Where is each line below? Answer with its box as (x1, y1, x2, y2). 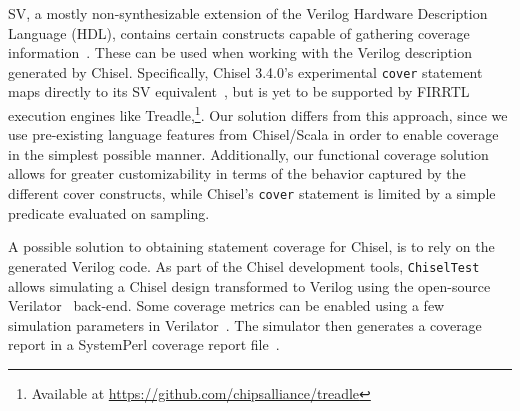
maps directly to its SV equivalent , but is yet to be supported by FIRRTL (8, 81, 470, 102)
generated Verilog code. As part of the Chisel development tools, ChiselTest (8, 255, 480, 276)
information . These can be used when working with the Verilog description (8, 42, 472, 63)
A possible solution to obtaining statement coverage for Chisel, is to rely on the (8, 236, 495, 257)
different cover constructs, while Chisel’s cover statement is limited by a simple (8, 183, 496, 204)
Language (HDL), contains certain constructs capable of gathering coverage (8, 22, 470, 43)
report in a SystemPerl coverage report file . (8, 334, 280, 355)
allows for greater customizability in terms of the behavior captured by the (8, 163, 466, 184)
